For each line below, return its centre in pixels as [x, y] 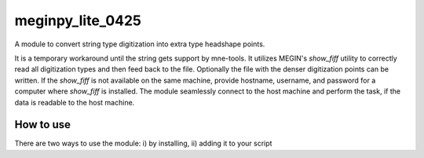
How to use [42, 125]
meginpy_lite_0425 [78, 20]
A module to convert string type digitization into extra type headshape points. [140, 44]
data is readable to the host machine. [75, 102]
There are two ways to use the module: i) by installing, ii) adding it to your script [143, 143]
